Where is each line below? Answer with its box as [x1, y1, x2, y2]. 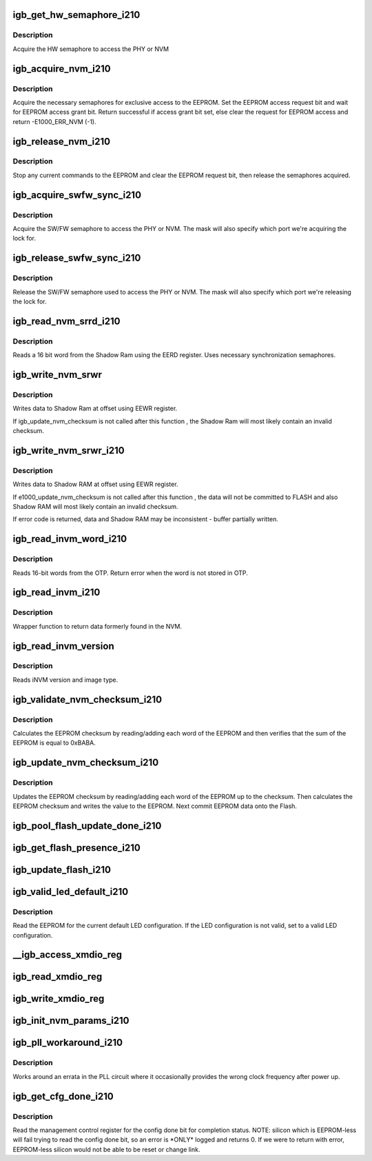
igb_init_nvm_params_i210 [12, 1015, 130, 1027]
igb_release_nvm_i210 [12, 135, 110, 148]
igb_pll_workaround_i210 [12, 1037, 123, 1049]
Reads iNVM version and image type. [12, 676, 118, 684]
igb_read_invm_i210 [12, 587, 101, 598]
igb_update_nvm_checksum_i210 [12, 757, 159, 769]
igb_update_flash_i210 [12, 864, 112, 876]
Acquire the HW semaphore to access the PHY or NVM [12, 45, 169, 53]
